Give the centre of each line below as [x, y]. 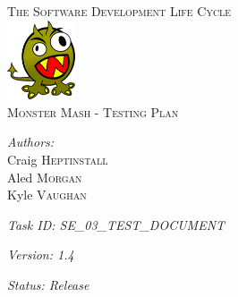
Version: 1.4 [41, 255]
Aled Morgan [45, 177]
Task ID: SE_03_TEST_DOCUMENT [116, 224]
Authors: [31, 142]
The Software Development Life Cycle [119, 11]
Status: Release [48, 285]
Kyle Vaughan [47, 195]
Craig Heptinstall [58, 160]
